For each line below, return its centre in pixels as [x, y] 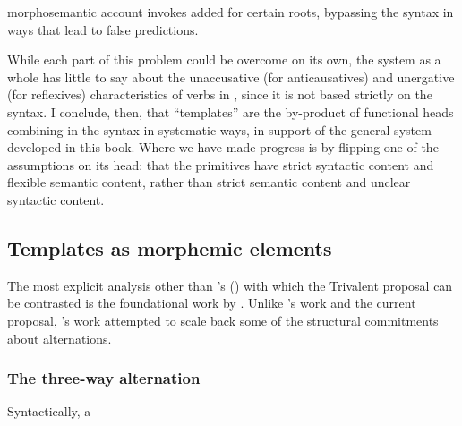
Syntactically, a [49, 411]
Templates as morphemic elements [170, 247]
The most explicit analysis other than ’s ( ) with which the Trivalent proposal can [230, 285]
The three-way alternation [104, 378]
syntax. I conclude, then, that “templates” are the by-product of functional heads [231, 111]
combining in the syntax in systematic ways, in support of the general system [219, 129]
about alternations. [60, 338]
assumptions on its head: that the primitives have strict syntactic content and [221, 164]
